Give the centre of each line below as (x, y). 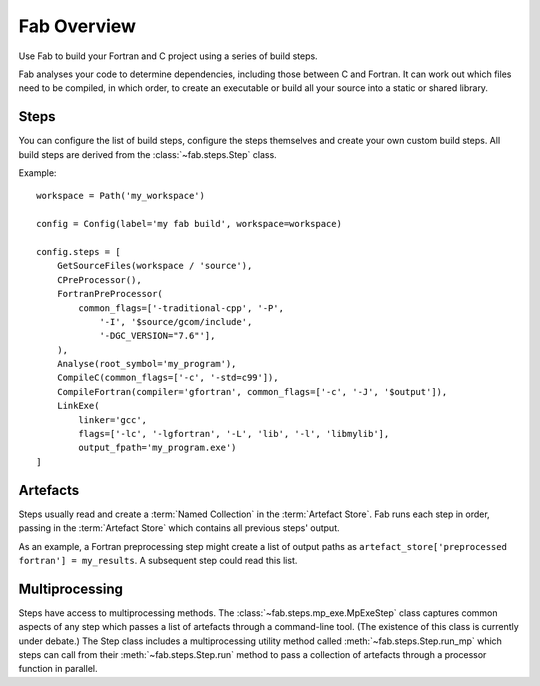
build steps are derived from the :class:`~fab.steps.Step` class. (147, 154)
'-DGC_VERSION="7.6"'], (157, 336)
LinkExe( (78, 406)
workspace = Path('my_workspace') (120, 196)
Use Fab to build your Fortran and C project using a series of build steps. (168, 56)
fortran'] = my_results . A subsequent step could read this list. (158, 560)
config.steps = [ (78, 251)
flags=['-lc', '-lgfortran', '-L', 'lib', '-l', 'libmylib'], (234, 434)
